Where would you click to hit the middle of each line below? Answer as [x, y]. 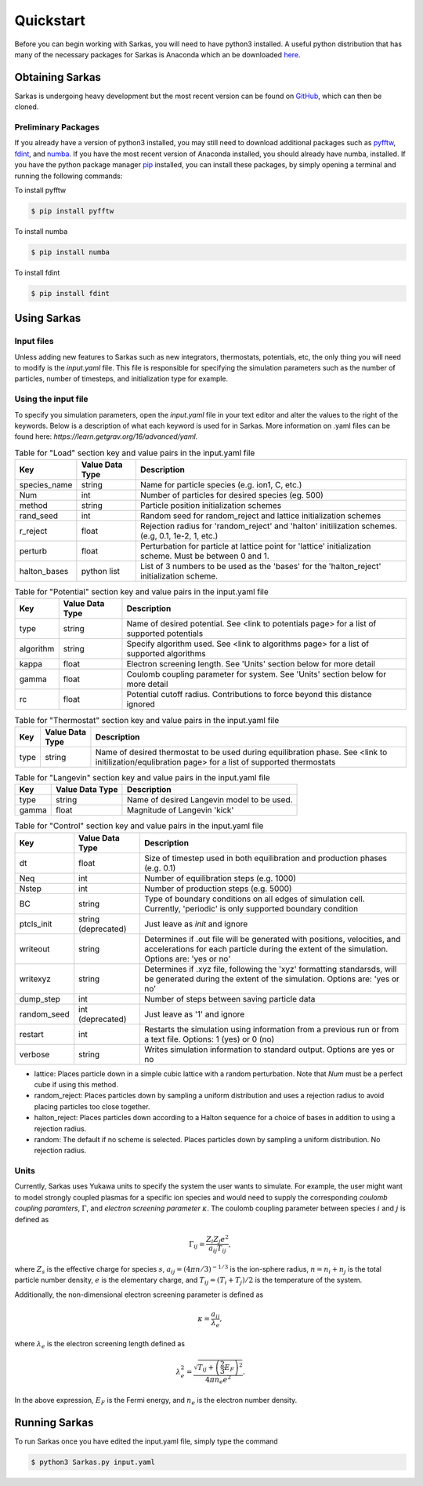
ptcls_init [36, 924]
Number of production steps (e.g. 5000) [218, 889]
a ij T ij [217, 1250]
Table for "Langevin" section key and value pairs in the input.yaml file [142, 778]
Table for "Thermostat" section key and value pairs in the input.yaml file [147, 720]
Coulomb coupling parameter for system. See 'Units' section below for [257, 674]
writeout [34, 948]
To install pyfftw [40, 190]
